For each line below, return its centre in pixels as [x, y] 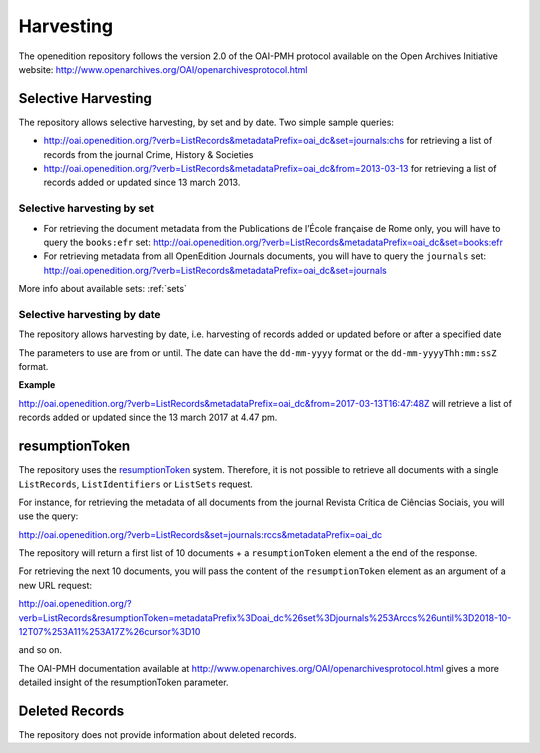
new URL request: [55, 585]
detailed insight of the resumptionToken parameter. [123, 682]
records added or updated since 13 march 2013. [142, 182]
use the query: [48, 516]
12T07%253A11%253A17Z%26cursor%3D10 [109, 632]
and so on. [40, 650]
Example [37, 385]
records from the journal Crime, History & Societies [148, 154]
